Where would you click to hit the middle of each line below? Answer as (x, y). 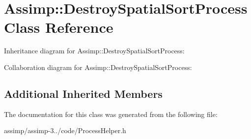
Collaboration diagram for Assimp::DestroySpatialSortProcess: (98, 67)
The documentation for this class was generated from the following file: (111, 114)
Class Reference (59, 27)
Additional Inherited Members (83, 93)
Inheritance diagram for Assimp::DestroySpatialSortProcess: (94, 51)
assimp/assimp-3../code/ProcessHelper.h (65, 130)
